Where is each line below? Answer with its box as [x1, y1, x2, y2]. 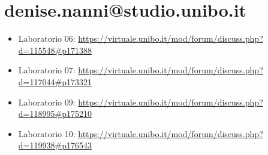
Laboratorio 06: [18, 32, 76, 45]
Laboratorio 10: [18, 127, 76, 139]
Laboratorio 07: [18, 64, 76, 76]
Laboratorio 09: [18, 95, 76, 108]
